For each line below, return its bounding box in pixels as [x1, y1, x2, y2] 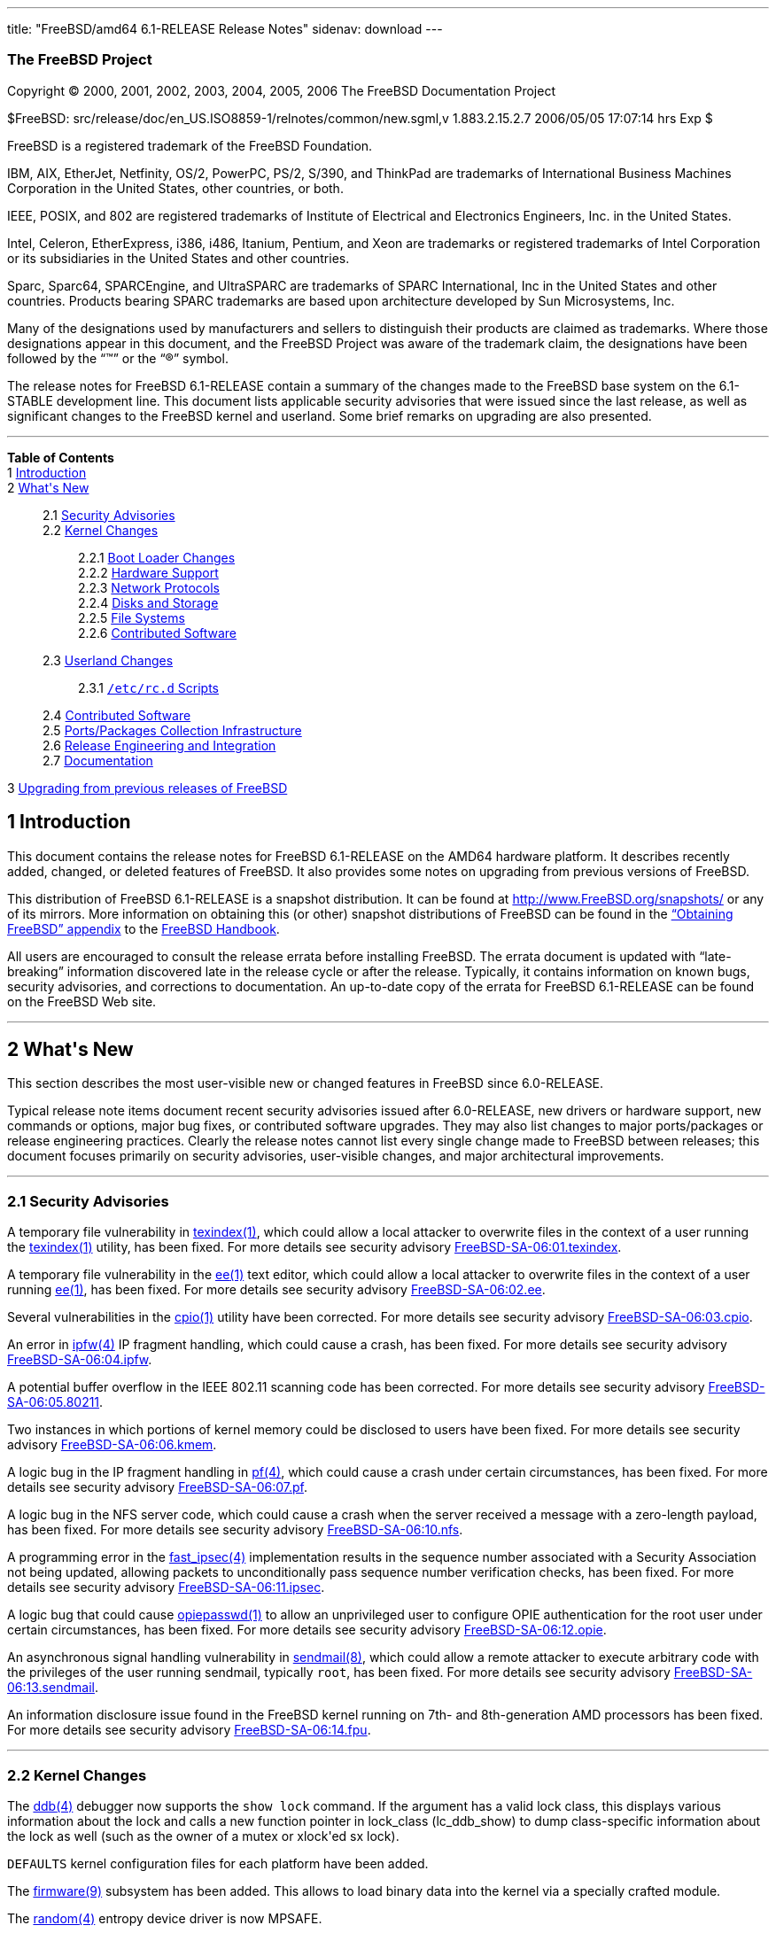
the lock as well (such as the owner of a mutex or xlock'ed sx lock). [7, 1828, 400, 1844]
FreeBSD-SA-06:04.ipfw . [7, 1352, 152, 1368]
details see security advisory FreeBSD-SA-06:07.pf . [7, 1479, 307, 1495]
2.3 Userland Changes [43, 652, 174, 668]
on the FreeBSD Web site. [7, 993, 157, 1009]
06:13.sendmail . [7, 1680, 98, 1696]
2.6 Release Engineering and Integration [43, 737, 276, 753]
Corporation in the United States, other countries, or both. [7, 180, 344, 196]
